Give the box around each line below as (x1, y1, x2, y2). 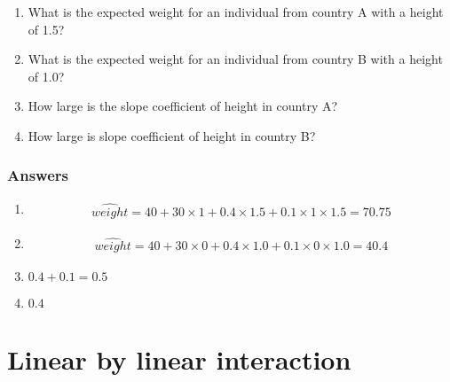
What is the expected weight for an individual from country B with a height (28, 50, 443, 68)
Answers (7, 164, 68, 186)
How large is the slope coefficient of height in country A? (28, 97, 338, 115)
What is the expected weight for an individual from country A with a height (28, 3, 444, 20)
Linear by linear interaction (7, 341, 351, 378)
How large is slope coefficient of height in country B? (28, 126, 316, 144)
